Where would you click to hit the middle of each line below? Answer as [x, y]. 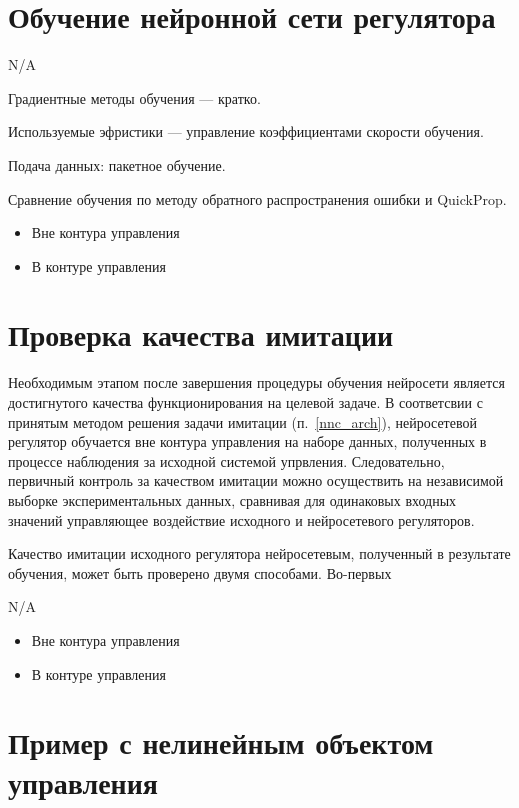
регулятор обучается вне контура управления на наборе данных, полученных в [247, 441]
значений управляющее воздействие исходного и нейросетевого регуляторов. [241, 519]
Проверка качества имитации [201, 334]
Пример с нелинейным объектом [221, 742]
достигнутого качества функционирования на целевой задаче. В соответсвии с [245, 402]
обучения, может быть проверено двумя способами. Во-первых [200, 572]
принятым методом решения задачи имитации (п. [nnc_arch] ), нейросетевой [242, 421]
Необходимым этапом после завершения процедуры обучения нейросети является [256, 382]
